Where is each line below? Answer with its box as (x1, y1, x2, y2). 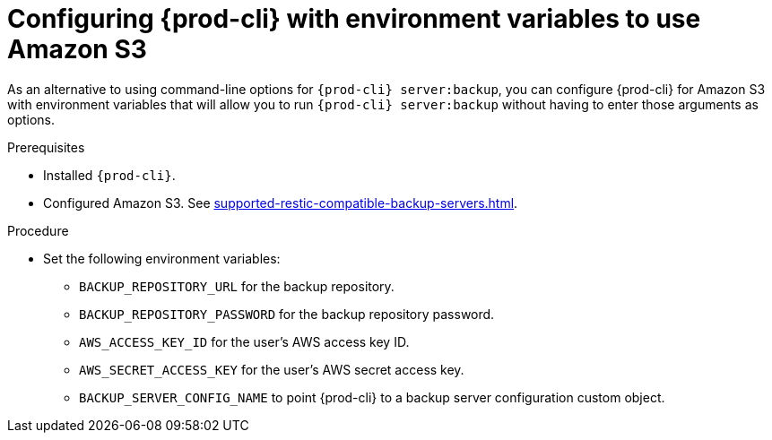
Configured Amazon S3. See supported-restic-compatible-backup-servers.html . (43, 194, 518, 211)
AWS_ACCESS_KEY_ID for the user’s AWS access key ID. (79, 333, 410, 349)
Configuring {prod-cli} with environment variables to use (7, 4, 701, 34)
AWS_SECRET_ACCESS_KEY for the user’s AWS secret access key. (79, 361, 464, 377)
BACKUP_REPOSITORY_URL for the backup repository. (79, 278, 395, 294)
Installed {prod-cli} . (43, 167, 176, 183)
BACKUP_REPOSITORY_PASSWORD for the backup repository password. (79, 306, 495, 322)
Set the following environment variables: (43, 250, 281, 266)
